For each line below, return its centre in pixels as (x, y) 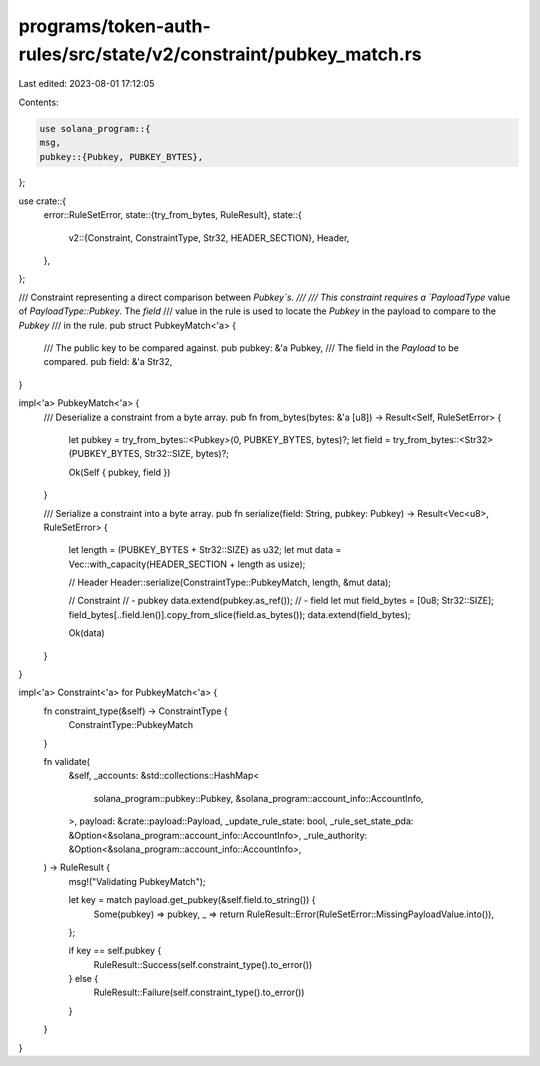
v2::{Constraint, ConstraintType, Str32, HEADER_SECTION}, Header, (209, 237)
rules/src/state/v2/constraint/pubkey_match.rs (220, 54)
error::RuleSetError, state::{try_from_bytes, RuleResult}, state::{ (172, 215)
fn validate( (66, 761)
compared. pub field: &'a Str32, (108, 362)
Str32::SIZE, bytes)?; (187, 454)
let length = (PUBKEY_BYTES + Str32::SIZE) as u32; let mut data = (205, 550)
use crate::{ (42, 201)
